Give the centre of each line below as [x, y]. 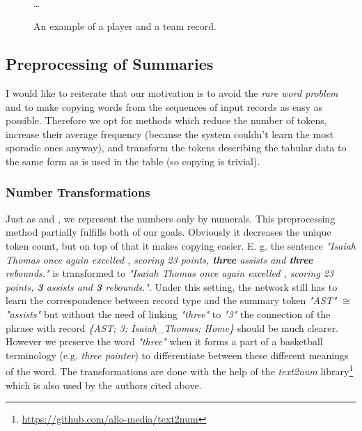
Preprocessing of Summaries [110, 64]
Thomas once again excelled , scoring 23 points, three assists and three [159, 259]
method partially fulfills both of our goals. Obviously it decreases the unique [168, 232]
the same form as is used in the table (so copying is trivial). [133, 161]
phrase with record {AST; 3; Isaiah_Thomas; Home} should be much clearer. [172, 327]
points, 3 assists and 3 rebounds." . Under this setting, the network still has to [172, 286]
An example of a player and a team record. [125, 26]
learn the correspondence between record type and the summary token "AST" [171, 300]
